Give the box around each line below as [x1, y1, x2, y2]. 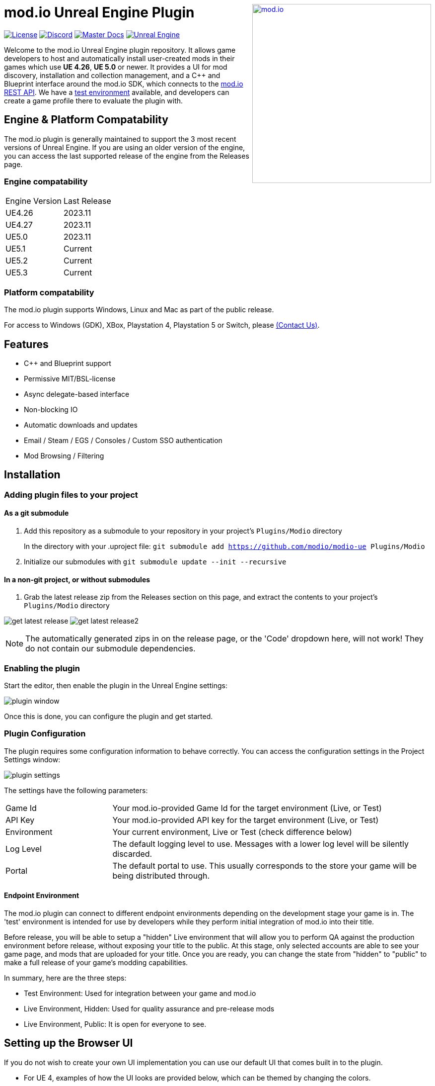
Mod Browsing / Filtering [24, 451, 104, 460]
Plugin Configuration [4, 728, 86, 739]
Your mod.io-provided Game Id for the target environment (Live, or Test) [112, 803, 382, 813]
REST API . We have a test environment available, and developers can [4, 88, 229, 96]
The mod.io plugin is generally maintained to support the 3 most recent [4, 134, 236, 143]
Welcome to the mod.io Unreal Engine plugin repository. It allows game [4, 45, 236, 54]
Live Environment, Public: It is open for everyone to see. [24, 1019, 207, 1028]
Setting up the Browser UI [4, 1037, 133, 1050]
